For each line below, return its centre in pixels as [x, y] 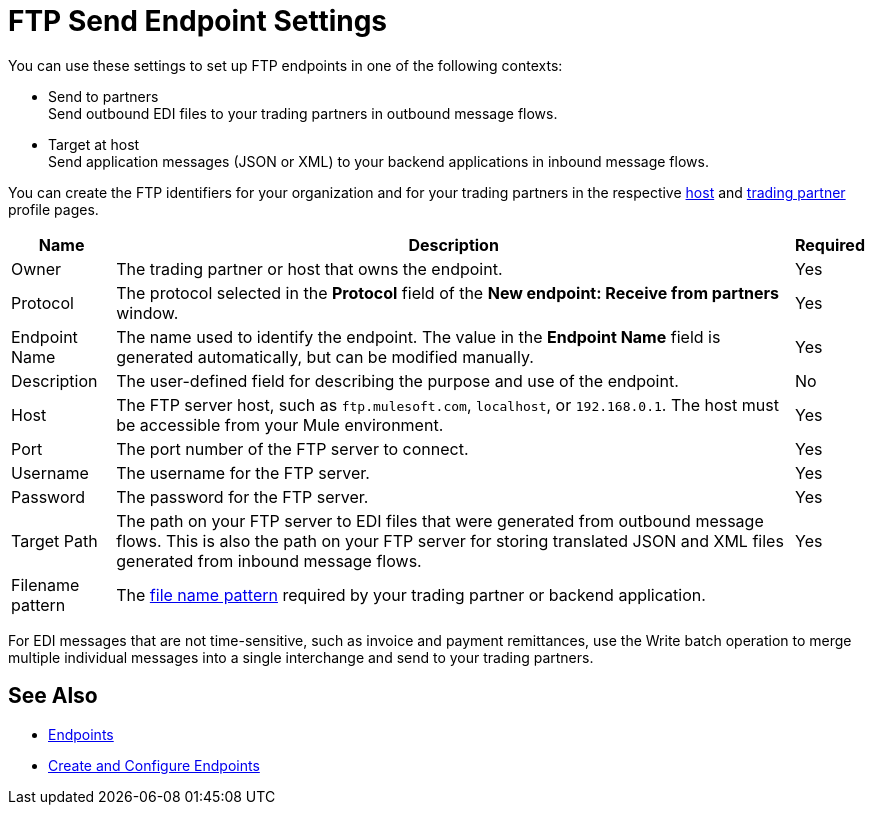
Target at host [94, 144]
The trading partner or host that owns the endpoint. [309, 268]
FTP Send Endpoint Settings [198, 21]
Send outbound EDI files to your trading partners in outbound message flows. [303, 113]
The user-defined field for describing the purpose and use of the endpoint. [397, 380]
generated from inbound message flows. [269, 560]
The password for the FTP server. [242, 496]
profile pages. [53, 209]
